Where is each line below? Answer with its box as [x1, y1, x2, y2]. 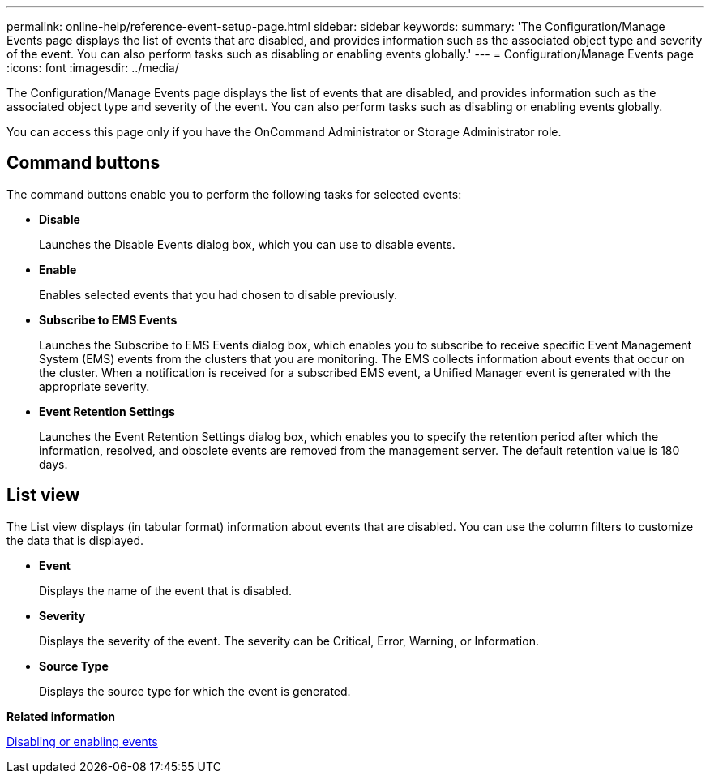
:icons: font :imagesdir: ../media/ [6, 61, 179, 75]
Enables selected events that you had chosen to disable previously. [39, 287, 398, 302]
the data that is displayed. [6, 533, 144, 547]
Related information [6, 709, 116, 723]
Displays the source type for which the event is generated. [39, 684, 351, 698]
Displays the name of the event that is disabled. [39, 583, 292, 598]
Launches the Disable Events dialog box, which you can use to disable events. [39, 237, 456, 251]
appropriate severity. [39, 379, 150, 393]
